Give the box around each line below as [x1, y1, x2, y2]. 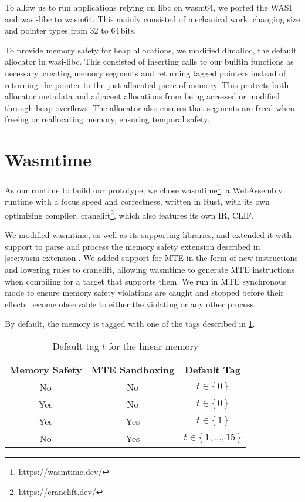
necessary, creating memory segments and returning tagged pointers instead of [5, 66, 286, 79]
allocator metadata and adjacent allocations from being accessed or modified [5, 90, 280, 102]
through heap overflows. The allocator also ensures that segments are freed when [5, 101, 295, 113]
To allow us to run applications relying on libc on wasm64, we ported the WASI [5, 1, 292, 13]
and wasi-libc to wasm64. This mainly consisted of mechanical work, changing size [5, 12, 300, 25]
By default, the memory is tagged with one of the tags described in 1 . [5, 317, 255, 330]
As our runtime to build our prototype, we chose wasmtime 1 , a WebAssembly [5, 182, 283, 196]
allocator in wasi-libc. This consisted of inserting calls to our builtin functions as [5, 55, 294, 68]
